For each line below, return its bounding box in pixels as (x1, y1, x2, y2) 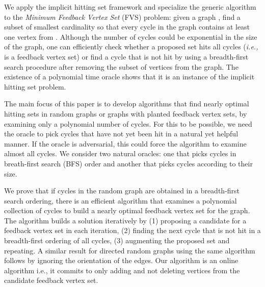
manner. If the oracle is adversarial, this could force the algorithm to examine (4, 138, 247, 149)
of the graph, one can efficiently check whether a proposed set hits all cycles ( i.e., (4, 41, 258, 52)
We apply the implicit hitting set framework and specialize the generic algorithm (4, 2, 256, 12)
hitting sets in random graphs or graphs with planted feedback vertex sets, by (4, 108, 247, 119)
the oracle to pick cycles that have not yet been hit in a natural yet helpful (4, 128, 238, 139)
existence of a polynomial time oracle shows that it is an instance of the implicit (4, 71, 255, 82)
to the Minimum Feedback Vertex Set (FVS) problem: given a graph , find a (4, 11, 241, 22)
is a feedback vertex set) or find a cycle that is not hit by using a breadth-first (4, 51, 249, 62)
